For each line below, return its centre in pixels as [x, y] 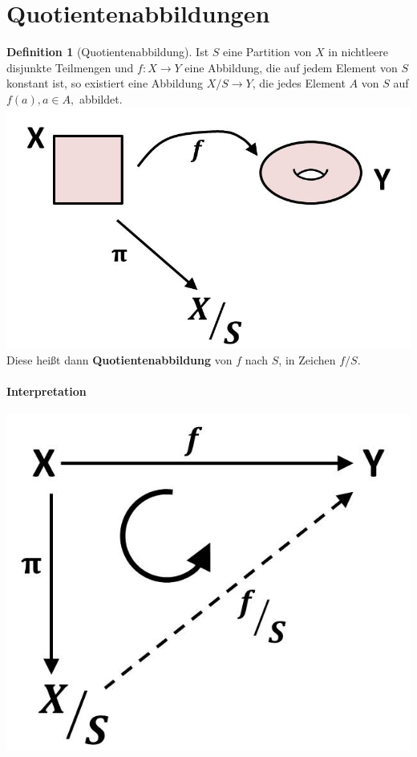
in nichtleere [358, 52]
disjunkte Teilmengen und [70, 67]
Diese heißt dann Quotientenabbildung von [119, 359]
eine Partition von [267, 52]
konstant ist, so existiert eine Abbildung [105, 83]
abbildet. [101, 98]
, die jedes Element [299, 83]
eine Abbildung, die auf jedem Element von [291, 67]
